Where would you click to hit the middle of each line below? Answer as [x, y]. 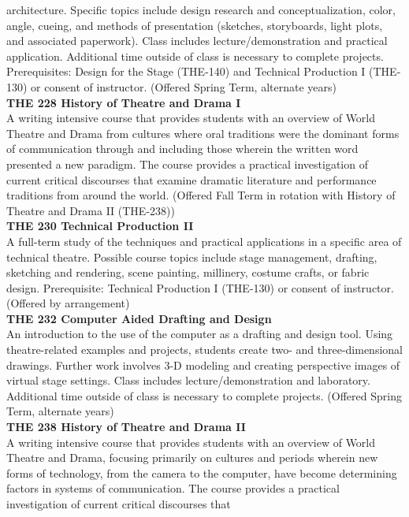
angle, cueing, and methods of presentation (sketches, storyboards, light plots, [195, 25]
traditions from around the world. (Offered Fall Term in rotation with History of [201, 195]
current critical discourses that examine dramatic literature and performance [191, 179]
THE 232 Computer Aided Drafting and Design [139, 318]
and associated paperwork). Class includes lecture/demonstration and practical [197, 41]
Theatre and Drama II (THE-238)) [91, 210]
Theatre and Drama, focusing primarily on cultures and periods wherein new [192, 457]
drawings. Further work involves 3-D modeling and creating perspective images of [203, 365]
